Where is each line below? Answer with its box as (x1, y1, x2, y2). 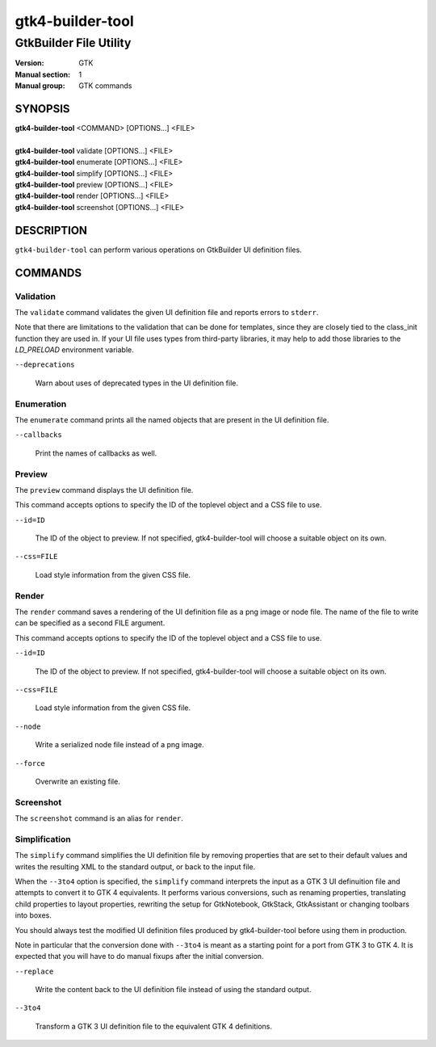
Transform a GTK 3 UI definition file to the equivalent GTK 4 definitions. (35, 1021, 272, 1031)
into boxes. (15, 910, 52, 920)
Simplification (15, 833, 72, 844)
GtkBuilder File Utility (15, 36, 132, 50)
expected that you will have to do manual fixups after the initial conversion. (15, 952, 264, 961)
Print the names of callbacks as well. (35, 448, 157, 458)
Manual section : (15, 69, 71, 79)
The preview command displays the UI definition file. (15, 485, 194, 494)
